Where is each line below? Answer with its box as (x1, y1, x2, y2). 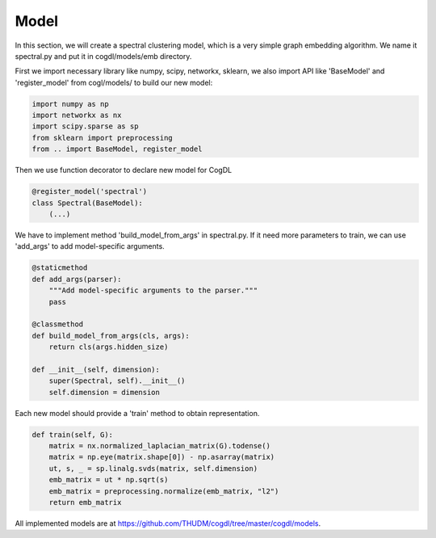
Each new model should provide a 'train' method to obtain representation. (15, 408, 260, 418)
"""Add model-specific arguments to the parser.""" (48, 286, 258, 295)
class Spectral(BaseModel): (31, 198, 143, 208)
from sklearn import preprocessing (31, 133, 173, 142)
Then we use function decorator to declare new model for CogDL (15, 166, 233, 175)
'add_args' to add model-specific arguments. (15, 242, 165, 251)
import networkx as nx (31, 111, 122, 120)
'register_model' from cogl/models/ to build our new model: (15, 78, 213, 87)
